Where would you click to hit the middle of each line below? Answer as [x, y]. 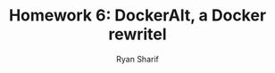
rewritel [137, 34]
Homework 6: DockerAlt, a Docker [137, 16]
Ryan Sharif [137, 59]
